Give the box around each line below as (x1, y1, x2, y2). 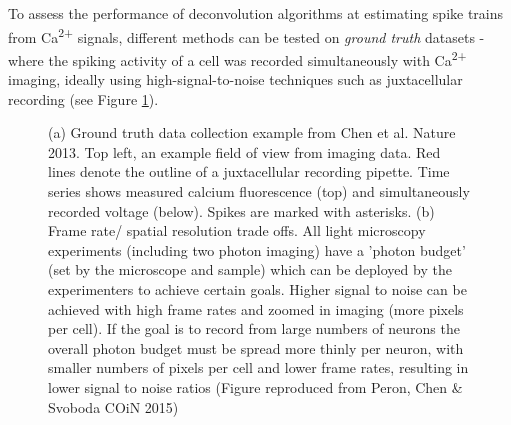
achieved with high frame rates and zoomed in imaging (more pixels (48, 298, 464, 319)
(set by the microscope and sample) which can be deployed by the (48, 259, 452, 280)
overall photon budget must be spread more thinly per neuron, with (48, 337, 464, 358)
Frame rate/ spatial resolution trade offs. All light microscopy (48, 220, 426, 241)
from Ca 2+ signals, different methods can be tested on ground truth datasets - (8, 23, 485, 47)
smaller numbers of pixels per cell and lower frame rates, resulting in (48, 357, 469, 378)
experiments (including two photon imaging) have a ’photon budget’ (48, 239, 466, 260)
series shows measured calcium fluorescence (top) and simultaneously (48, 181, 470, 202)
